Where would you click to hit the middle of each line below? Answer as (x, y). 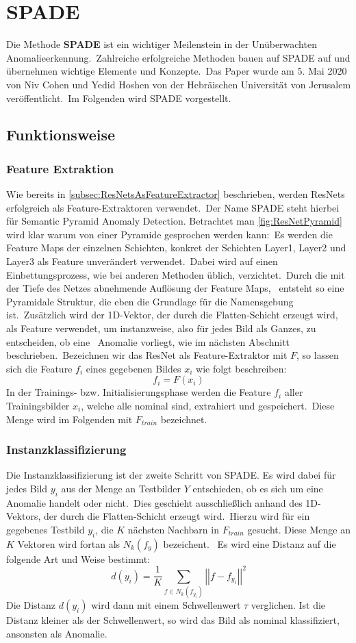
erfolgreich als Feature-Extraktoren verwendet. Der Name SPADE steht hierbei (173, 207)
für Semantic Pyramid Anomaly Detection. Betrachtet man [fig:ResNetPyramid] (174, 221)
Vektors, (24, 516)
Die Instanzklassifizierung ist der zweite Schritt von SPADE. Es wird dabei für (171, 475)
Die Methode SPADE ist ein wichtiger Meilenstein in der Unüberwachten (162, 44)
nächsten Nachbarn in (173, 529)
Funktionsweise (61, 135)
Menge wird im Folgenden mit (69, 419)
